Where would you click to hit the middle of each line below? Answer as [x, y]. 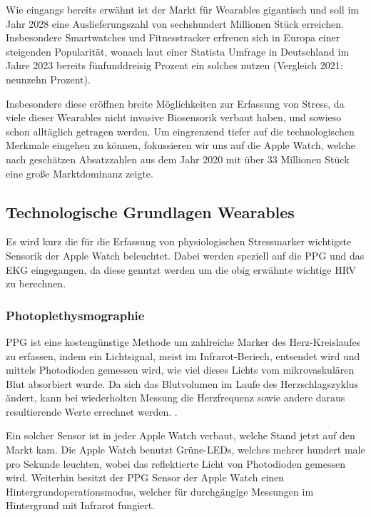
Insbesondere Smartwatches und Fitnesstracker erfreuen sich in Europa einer [173, 37]
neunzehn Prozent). [48, 79]
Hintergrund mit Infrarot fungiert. [81, 505]
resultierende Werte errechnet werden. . [92, 411]
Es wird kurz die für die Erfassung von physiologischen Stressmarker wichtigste [179, 241]
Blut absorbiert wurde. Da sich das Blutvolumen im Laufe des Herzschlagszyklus [182, 383]
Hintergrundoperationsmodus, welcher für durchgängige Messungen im [160, 491]
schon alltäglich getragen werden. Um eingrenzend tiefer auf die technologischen [180, 131]
